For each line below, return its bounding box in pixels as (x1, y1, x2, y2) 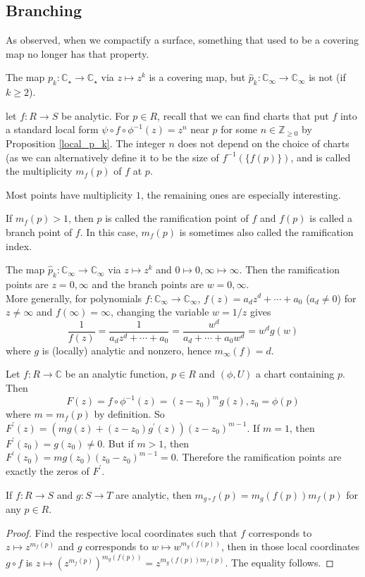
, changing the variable (111, 304, 209, 319)
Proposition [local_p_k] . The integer (6, 135, 166, 150)
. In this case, (80, 224, 138, 239)
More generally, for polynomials (6, 290, 142, 305)
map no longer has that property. (6, 46, 149, 61)
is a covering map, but (149, 70, 246, 85)
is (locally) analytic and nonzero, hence (42, 342, 211, 357)
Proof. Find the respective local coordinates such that (6, 525, 237, 540)
